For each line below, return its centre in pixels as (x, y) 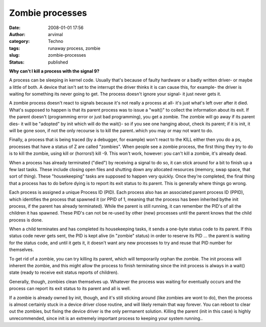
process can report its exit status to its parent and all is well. (70, 289)
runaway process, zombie (74, 48)
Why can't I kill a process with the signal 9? (54, 71)
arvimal (56, 34)
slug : (14, 55)
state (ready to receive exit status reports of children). (64, 272)
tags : (15, 48)
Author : (17, 34)
